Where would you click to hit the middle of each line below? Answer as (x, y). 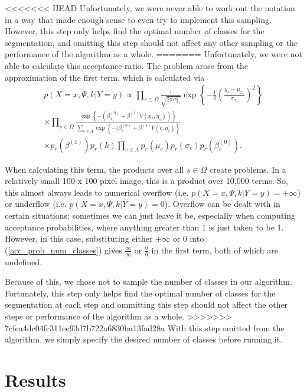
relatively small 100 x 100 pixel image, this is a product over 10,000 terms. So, (146, 181)
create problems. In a (248, 169)
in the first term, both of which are (215, 250)
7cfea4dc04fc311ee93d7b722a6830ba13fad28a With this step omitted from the (145, 327)
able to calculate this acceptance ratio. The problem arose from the (127, 65)
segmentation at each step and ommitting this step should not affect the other (146, 304)
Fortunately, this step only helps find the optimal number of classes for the (140, 293)
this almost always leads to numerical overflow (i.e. (97, 192)
